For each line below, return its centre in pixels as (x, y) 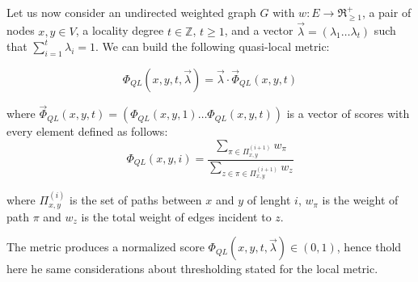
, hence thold (369, 247)
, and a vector (259, 30)
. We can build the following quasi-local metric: (213, 46)
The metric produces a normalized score (106, 247)
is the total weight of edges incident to (176, 216)
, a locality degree (120, 30)
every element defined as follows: (87, 131)
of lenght (269, 200)
